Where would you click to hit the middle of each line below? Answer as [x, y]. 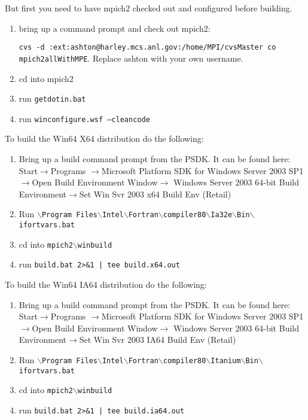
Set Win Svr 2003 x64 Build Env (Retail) [155, 194]
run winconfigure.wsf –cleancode [84, 118]
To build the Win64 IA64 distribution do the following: [106, 284]
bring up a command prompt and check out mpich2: [115, 28]
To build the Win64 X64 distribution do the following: [104, 139]
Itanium [226, 360]
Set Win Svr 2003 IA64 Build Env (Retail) [158, 340]
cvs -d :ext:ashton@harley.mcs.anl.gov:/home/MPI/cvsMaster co [147, 48]
